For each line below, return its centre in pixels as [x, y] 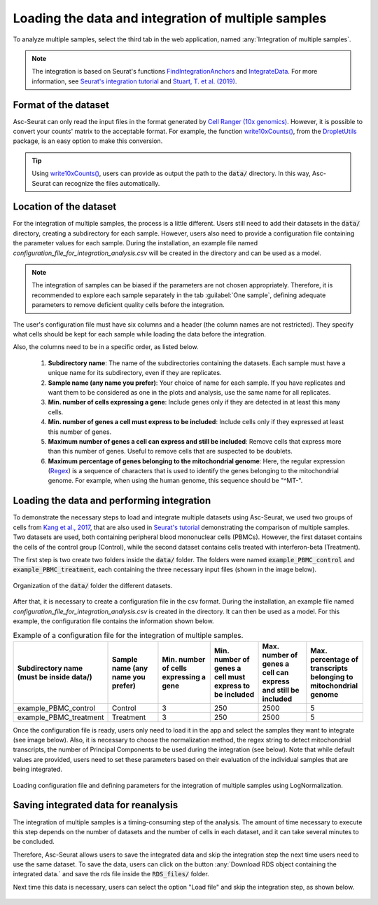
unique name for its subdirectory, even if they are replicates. [135, 373]
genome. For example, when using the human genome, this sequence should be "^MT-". [175, 481]
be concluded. [34, 842]
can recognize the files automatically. [106, 183]
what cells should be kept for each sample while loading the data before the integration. [139, 334]
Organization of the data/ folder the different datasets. [93, 585]
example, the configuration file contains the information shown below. [113, 621]
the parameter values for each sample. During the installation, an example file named [135, 243]
